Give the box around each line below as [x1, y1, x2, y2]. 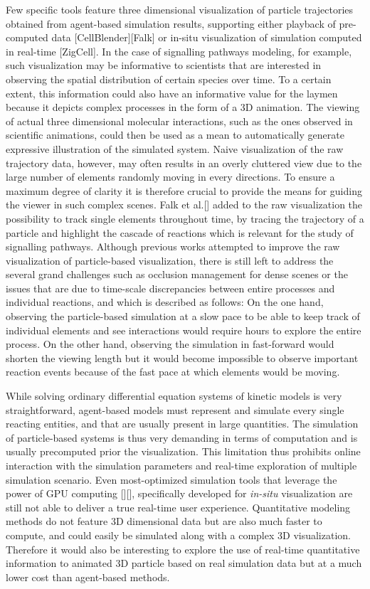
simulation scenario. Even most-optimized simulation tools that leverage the [6, 472, 337, 487]
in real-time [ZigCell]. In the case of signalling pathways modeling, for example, [6, 43, 352, 58]
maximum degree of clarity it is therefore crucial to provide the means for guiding [6, 183, 362, 198]
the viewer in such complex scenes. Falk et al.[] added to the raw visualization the [6, 197, 363, 212]
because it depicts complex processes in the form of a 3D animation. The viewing [6, 100, 360, 115]
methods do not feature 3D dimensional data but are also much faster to [6, 514, 322, 529]
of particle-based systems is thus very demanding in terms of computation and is [6, 430, 358, 445]
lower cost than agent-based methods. [6, 569, 170, 584]
